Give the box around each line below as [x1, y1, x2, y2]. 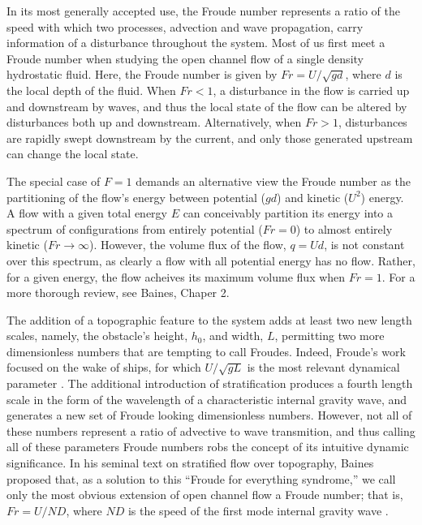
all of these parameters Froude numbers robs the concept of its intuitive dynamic [6, 438, 409, 455]
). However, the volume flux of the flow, [89, 236, 286, 253]
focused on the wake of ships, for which [6, 359, 201, 376]
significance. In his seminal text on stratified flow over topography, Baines [6, 454, 374, 471]
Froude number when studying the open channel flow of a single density [6, 49, 364, 67]
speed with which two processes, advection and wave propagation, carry [6, 18, 364, 35]
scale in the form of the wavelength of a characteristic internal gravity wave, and [6, 390, 407, 407]
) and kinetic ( [277, 188, 349, 205]
